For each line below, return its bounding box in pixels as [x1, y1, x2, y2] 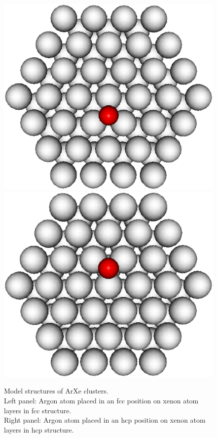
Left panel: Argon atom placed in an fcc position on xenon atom [4, 395, 199, 405]
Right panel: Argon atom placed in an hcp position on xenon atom [4, 415, 206, 425]
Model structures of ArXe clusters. [4, 386, 108, 396]
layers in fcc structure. [4, 405, 72, 415]
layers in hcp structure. [4, 424, 74, 435]
